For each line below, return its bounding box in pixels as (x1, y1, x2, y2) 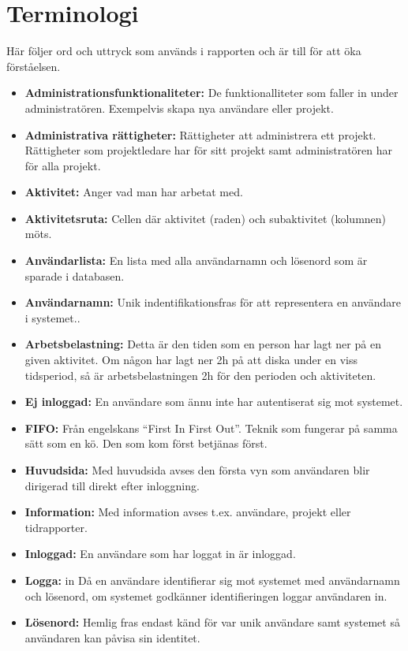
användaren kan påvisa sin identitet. (24, 629, 200, 645)
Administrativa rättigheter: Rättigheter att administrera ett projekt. (24, 126, 376, 143)
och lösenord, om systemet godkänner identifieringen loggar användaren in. (24, 587, 387, 604)
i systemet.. (24, 309, 80, 325)
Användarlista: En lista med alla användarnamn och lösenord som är (24, 252, 368, 269)
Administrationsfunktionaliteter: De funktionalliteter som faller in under (24, 84, 399, 101)
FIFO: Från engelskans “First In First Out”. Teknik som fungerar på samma (24, 419, 398, 436)
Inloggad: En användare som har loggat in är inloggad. (24, 545, 296, 562)
